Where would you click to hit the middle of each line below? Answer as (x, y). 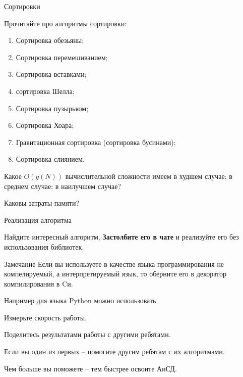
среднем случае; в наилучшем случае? (63, 186)
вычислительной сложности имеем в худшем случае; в (149, 176)
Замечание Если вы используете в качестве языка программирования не (114, 264)
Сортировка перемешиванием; (62, 57)
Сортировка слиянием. (50, 159)
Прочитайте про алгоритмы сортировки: (66, 23)
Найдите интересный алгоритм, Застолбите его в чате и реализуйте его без (121, 237)
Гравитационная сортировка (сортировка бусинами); (96, 142)
